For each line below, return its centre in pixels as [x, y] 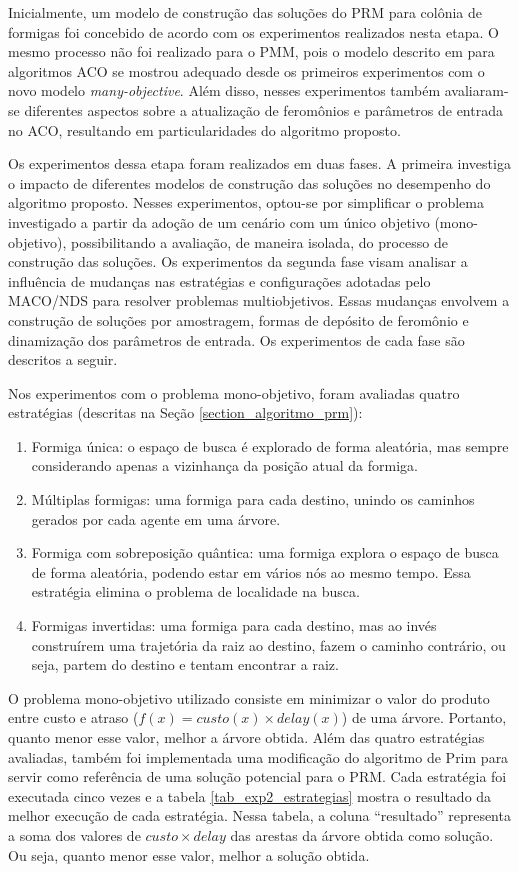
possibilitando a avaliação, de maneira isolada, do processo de [259, 241]
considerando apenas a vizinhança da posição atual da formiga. [224, 465]
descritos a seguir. [63, 359]
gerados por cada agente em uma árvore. [156, 518]
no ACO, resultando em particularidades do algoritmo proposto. [204, 129]
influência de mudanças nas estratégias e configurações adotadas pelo [219, 280]
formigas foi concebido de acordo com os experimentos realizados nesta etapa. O [253, 31]
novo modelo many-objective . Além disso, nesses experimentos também [224, 90]
